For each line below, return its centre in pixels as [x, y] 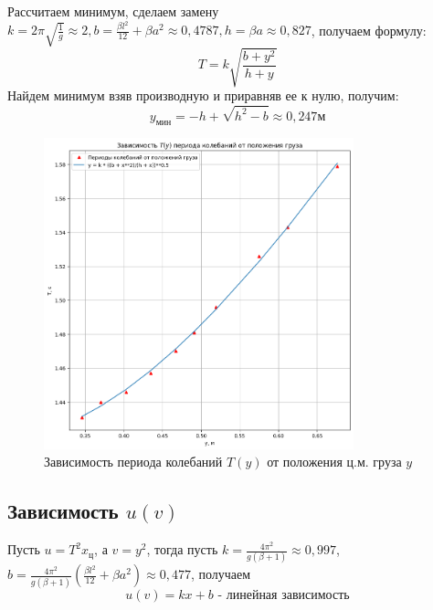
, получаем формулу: [369, 30]
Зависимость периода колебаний [133, 462]
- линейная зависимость [284, 595]
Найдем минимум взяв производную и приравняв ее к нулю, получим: [203, 95]
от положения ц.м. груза [334, 462]
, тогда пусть [182, 549]
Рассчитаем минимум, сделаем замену [113, 11]
